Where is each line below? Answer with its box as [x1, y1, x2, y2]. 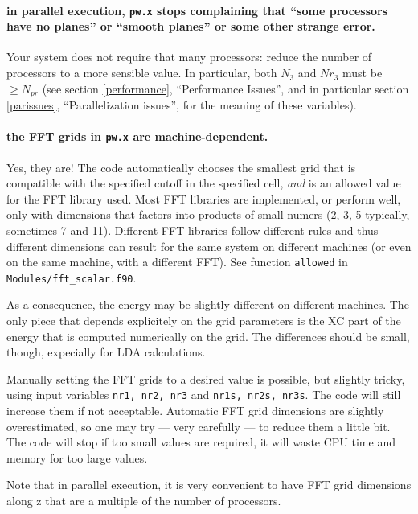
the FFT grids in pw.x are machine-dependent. [6, 128, 268, 145]
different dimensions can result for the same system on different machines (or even [6, 237, 412, 254]
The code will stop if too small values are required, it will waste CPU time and [6, 434, 395, 450]
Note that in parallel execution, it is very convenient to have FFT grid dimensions [6, 476, 412, 493]
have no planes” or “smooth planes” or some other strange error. [6, 18, 375, 35]
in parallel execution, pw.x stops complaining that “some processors [6, 2, 388, 19]
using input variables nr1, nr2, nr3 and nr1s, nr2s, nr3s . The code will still [6, 386, 401, 403]
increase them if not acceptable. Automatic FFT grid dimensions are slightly [6, 402, 384, 419]
